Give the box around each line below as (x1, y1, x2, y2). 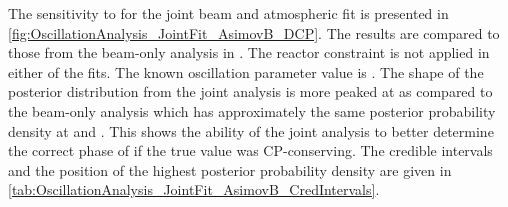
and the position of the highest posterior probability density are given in (8, 159, 452, 180)
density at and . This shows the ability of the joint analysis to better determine (8, 120, 494, 141)
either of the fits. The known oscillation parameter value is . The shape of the (8, 61, 484, 82)
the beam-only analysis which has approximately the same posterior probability (8, 100, 496, 121)
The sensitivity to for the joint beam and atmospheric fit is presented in (8, 3, 449, 23)
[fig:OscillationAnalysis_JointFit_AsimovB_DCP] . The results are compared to (8, 22, 500, 43)
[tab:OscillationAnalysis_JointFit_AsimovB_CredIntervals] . (8, 179, 380, 200)
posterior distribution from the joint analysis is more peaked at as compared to (8, 81, 493, 102)
